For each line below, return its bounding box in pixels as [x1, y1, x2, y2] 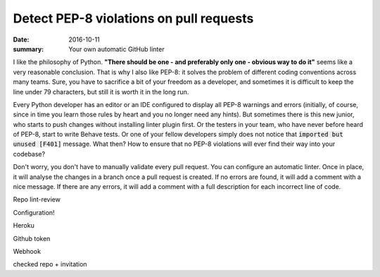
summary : [13, 44, 44, 53]
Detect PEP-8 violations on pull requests [13, 11, 254, 26]
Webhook [13, 247, 42, 255]
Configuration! [13, 208, 56, 216]
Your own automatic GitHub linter [68, 44, 165, 53]
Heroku [13, 221, 34, 230]
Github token [13, 234, 51, 242]
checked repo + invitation [13, 260, 87, 269]
